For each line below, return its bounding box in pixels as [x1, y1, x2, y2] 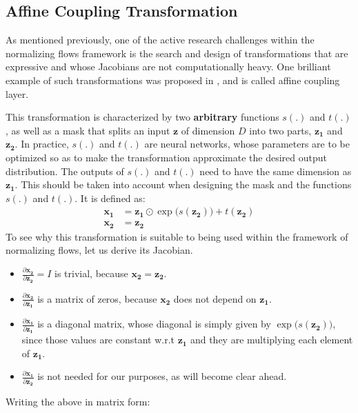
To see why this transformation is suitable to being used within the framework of [6, 229, 348, 243]
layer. [6, 86, 29, 101]
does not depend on [173, 291, 257, 305]
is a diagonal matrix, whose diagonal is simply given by [37, 316, 271, 331]
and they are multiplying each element [190, 332, 353, 347]
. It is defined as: [74, 190, 146, 205]
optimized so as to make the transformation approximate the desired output [6, 150, 327, 164]
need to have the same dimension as [199, 163, 352, 178]
